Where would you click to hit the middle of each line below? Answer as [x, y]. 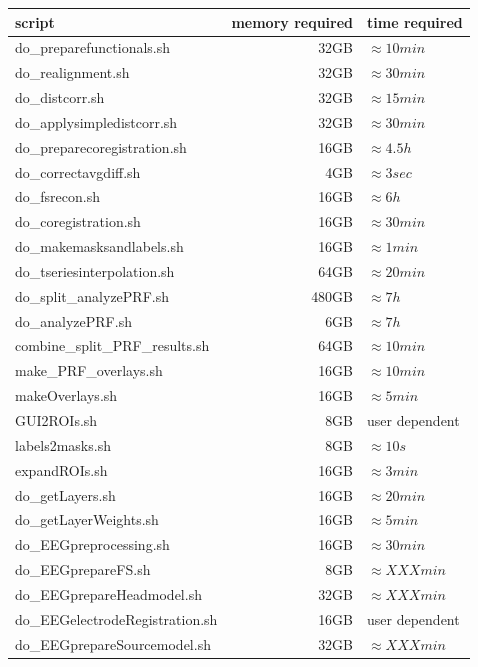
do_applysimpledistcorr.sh [96, 121]
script [35, 21]
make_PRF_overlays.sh [89, 370]
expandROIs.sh [61, 469]
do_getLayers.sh [65, 494]
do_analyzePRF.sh [73, 320]
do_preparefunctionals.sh [93, 47]
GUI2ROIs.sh [56, 420]
